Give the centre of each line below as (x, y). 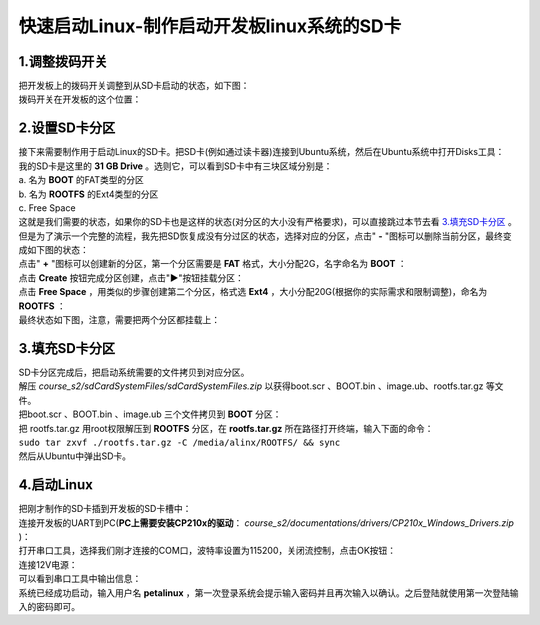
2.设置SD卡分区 (67, 128)
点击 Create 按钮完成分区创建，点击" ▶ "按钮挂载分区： (131, 277)
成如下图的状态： (53, 250)
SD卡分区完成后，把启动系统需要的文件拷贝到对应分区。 (134, 372)
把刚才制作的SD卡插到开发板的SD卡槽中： (105, 509)
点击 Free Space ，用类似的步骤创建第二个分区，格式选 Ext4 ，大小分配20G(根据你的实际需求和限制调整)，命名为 (253, 292)
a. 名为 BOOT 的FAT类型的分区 (81, 180)
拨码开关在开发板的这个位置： (80, 99)
